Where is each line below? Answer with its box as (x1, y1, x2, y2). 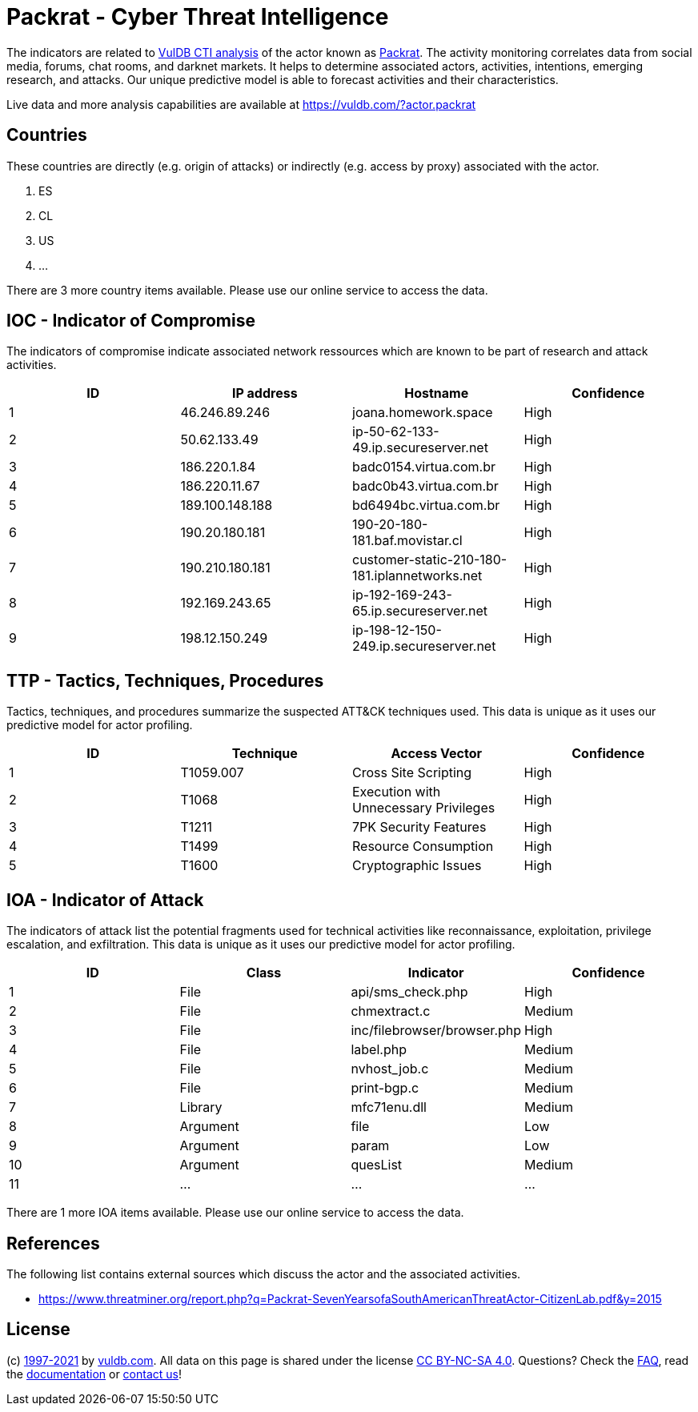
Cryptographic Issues (352, 857, 482, 874)
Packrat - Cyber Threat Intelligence (6, 3, 389, 30)
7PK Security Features (352, 819, 487, 836)
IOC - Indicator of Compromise (6, 311, 255, 331)
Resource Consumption (352, 838, 494, 855)
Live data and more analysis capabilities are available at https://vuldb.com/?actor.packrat (6, 97, 476, 111)
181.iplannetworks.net (352, 568, 483, 584)
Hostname (404, 385, 469, 402)
